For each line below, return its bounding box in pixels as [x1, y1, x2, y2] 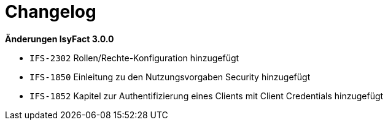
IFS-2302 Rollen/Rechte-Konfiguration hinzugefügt [29, 52, 239, 63]
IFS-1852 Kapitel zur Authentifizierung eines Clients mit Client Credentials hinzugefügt [29, 90, 384, 101]
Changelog [5, 1, 96, 22]
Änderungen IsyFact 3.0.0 [5, 33, 114, 44]
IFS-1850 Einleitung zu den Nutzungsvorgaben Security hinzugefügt [29, 71, 311, 82]
